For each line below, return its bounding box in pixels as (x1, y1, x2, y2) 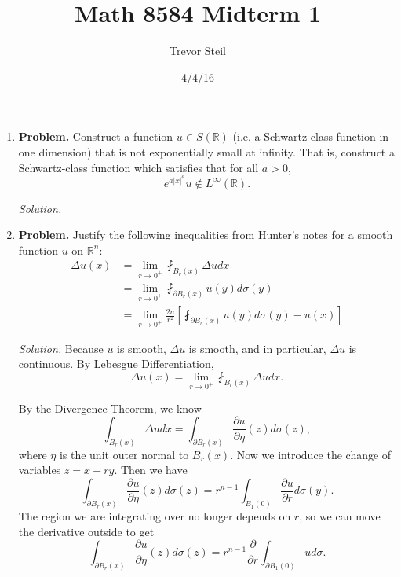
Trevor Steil (169, 42, 227, 59)
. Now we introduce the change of (230, 446, 392, 462)
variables (18, 461, 61, 478)
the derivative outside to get (18, 523, 155, 539)
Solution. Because (18, 340, 104, 356)
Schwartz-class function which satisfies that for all (18, 159, 259, 175)
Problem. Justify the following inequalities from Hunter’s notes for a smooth (18, 226, 393, 243)
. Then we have (114, 461, 188, 478)
